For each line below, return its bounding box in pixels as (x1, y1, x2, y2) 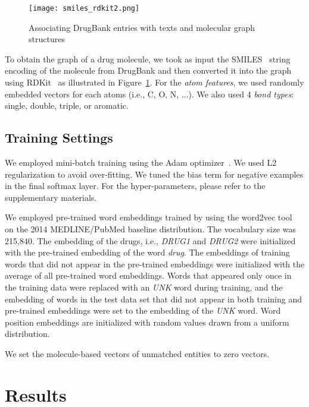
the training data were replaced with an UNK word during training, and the (5, 280, 283, 293)
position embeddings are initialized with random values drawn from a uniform (5, 315, 289, 328)
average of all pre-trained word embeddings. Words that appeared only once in (5, 269, 292, 282)
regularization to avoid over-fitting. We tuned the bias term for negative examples (5, 168, 304, 180)
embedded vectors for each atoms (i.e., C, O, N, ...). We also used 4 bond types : (5, 87, 294, 100)
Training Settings (5, 128, 113, 147)
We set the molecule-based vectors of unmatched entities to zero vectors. (5, 347, 270, 359)
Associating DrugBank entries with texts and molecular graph (29, 21, 255, 33)
